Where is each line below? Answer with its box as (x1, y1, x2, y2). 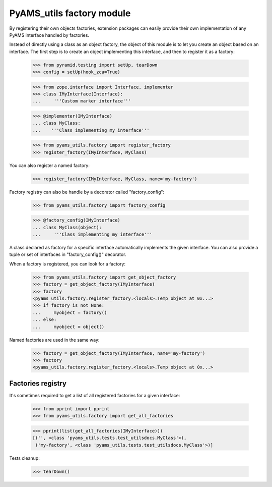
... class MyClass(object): (32, 225, 102, 230)
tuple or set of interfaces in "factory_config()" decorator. (9, 251, 126, 257)
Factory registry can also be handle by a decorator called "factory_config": (9, 189, 165, 195)
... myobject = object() (32, 323, 105, 330)
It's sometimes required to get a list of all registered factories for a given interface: (9, 392, 180, 398)
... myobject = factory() (32, 309, 107, 315)
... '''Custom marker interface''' (32, 98, 131, 104)
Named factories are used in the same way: (9, 337, 100, 343)
